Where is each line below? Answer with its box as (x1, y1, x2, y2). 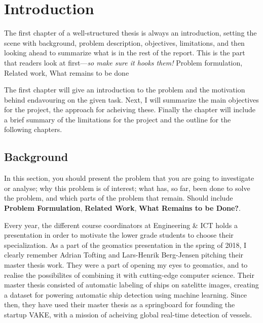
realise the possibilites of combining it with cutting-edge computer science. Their (4, 269, 254, 280)
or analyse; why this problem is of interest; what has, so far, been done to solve (4, 182, 250, 193)
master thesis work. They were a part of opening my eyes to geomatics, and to (4, 260, 248, 270)
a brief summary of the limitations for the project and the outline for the (4, 114, 231, 124)
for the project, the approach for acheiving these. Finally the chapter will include (4, 104, 255, 115)
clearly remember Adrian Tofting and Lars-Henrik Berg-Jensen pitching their (4, 249, 244, 260)
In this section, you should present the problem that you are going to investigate (4, 173, 254, 183)
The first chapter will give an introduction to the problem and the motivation (4, 84, 245, 95)
